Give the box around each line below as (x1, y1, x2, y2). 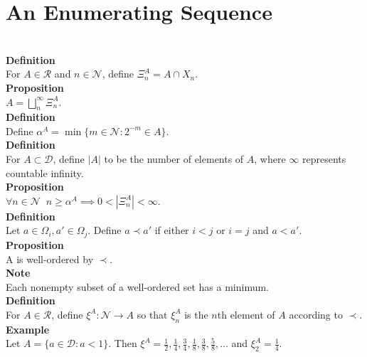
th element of (217, 307, 275, 321)
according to (289, 307, 343, 321)
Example (6, 321, 50, 336)
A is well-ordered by (6, 251, 94, 266)
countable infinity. (6, 165, 84, 180)
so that (137, 307, 168, 321)
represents (302, 151, 346, 166)
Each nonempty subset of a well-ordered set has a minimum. (6, 279, 269, 294)
